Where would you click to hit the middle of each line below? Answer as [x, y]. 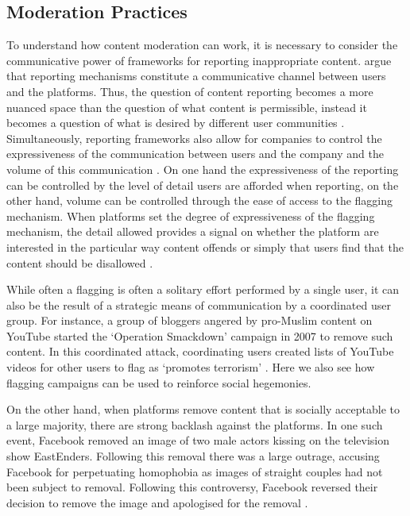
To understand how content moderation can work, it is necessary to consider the [202, 45]
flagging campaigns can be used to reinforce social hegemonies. [159, 382]
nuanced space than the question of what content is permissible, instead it [187, 107]
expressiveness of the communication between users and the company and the [195, 154]
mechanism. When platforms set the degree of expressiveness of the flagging [191, 216]
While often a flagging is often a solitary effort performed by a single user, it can [203, 289]
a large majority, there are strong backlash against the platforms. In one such [195, 424]
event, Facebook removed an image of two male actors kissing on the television [198, 440]
